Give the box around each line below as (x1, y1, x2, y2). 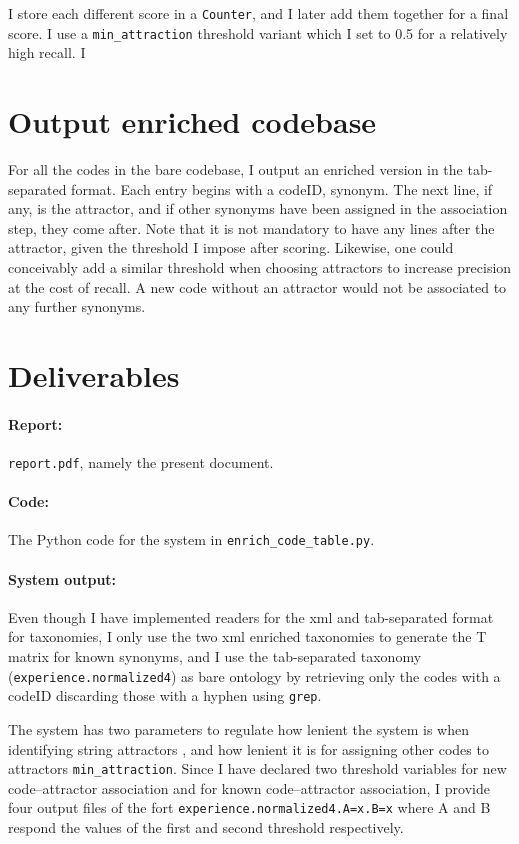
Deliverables (8, 354, 180, 395)
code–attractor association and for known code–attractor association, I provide (8, 777, 491, 798)
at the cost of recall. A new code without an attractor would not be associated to (8, 276, 507, 297)
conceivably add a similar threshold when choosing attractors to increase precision (8, 257, 512, 277)
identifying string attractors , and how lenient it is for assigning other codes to (8, 738, 489, 759)
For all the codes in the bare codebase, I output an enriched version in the (8, 159, 463, 180)
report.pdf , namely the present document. (8, 451, 274, 472)
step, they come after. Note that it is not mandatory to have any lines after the (8, 217, 495, 238)
